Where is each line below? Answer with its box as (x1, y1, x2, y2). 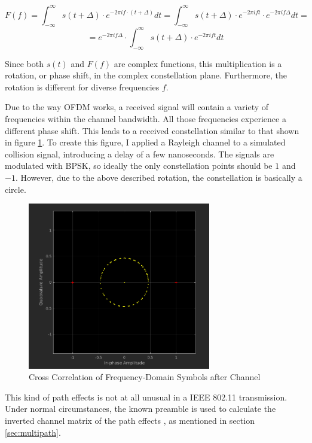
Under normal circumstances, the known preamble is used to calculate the (5, 402, 276, 415)
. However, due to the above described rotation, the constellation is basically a (15, 171, 302, 183)
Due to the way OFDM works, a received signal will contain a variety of (5, 101, 269, 113)
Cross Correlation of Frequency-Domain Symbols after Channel (29, 371, 261, 383)
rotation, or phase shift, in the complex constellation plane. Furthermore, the (5, 69, 287, 81)
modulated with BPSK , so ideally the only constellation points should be (5, 159, 273, 172)
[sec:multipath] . (5, 426, 61, 438)
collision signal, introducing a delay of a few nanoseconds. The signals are (5, 147, 274, 160)
